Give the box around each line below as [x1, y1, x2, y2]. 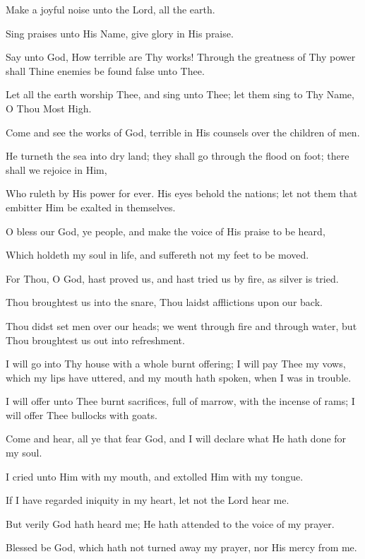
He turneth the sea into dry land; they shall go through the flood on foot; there [6, 148, 349, 163]
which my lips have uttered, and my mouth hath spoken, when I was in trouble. [6, 370, 352, 384]
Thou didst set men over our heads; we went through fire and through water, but [6, 318, 357, 333]
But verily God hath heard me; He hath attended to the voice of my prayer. [6, 516, 335, 531]
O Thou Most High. [6, 100, 92, 115]
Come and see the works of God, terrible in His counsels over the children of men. [6, 124, 360, 139]
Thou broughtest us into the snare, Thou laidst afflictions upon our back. [6, 295, 323, 310]
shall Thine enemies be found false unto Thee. [6, 63, 205, 78]
